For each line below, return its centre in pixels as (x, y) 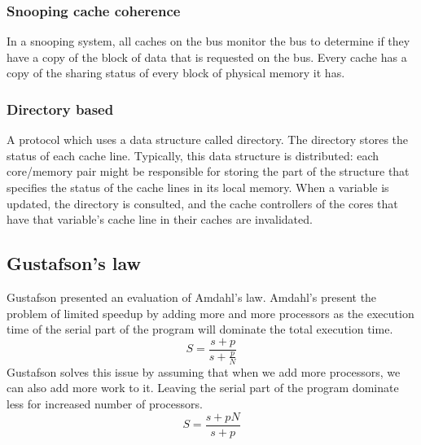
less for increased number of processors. (105, 404)
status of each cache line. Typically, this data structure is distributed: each (193, 155)
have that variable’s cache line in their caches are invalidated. (160, 219)
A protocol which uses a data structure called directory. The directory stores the (208, 140)
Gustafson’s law (74, 263)
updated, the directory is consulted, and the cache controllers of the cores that (202, 203)
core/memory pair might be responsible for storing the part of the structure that (208, 171)
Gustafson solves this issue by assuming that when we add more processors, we (204, 371)
